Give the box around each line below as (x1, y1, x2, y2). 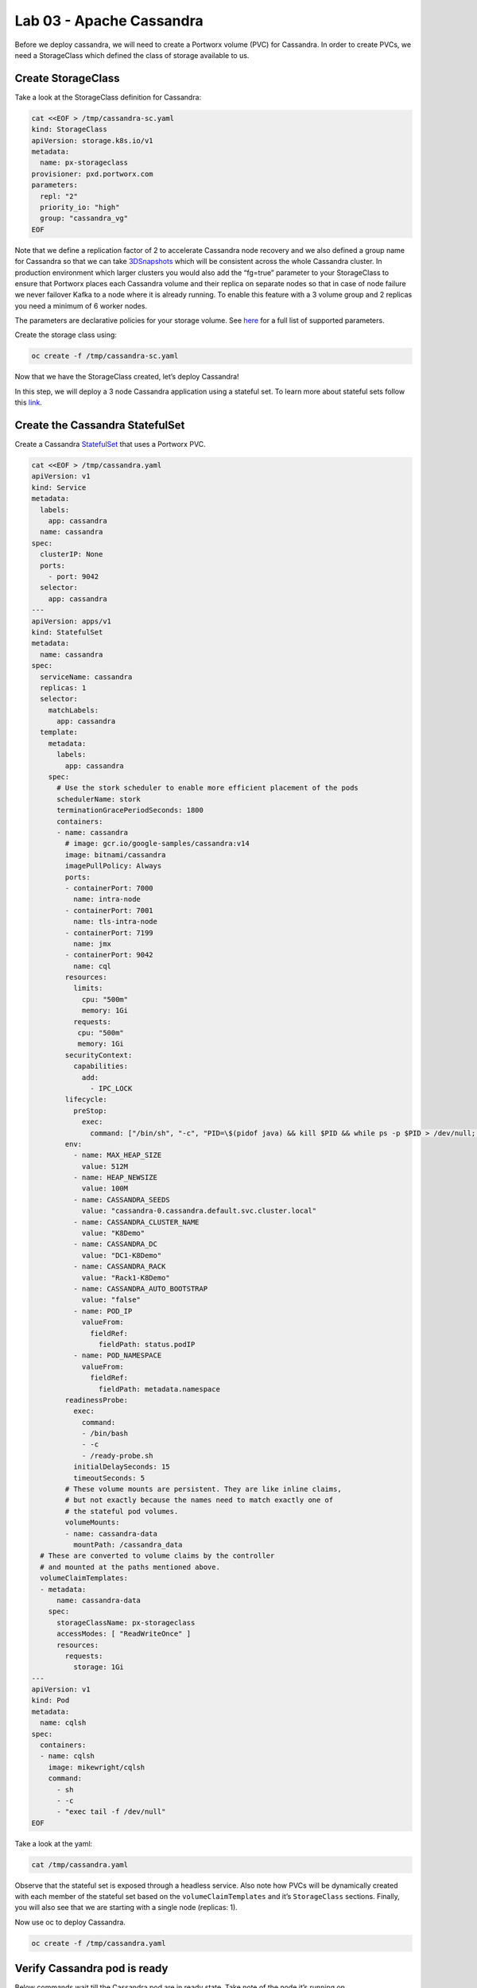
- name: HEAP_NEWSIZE (72, 1173, 158, 1182)
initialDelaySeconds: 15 (72, 1462, 170, 1471)
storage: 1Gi (72, 1663, 125, 1672)
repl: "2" (40, 192, 79, 200)
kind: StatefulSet (31, 627, 103, 636)
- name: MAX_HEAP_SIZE (72, 1151, 162, 1160)
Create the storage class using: (14, 330, 117, 340)
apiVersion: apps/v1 (31, 616, 111, 626)
